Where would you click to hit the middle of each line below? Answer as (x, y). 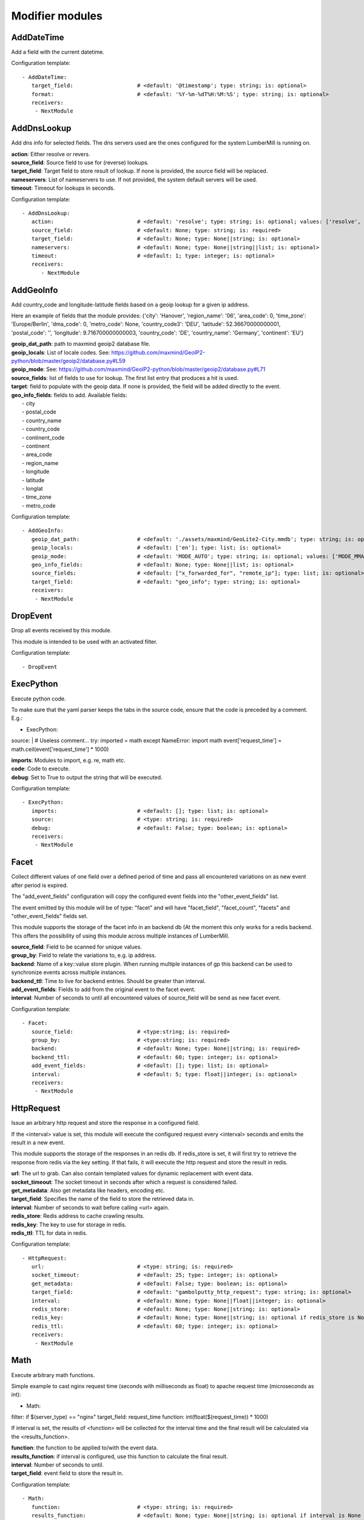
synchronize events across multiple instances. (69, 972)
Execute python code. (39, 699)
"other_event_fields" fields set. (49, 916)
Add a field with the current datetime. (58, 52)
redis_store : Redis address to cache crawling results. (78, 1216)
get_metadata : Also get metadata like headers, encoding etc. (88, 1190)
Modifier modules (57, 16)
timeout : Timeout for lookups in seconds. (63, 188)
